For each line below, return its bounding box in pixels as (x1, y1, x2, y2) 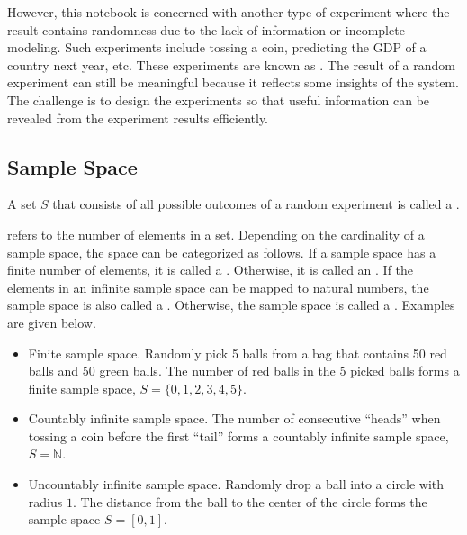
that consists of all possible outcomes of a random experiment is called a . (52, 195, 460, 213)
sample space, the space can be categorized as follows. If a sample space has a (7, 242, 436, 261)
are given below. (7, 313, 96, 331)
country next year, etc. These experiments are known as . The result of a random (7, 55, 455, 74)
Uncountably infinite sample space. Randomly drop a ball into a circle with (28, 475, 445, 494)
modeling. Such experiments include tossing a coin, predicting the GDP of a (7, 38, 427, 57)
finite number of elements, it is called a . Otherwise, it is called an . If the (7, 260, 414, 279)
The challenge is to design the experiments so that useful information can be (7, 90, 430, 109)
